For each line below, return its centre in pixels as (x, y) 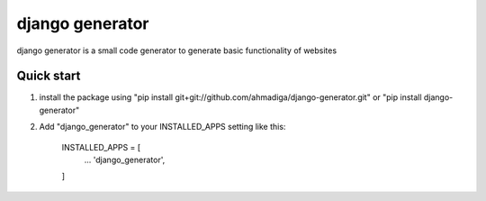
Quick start (49, 76)
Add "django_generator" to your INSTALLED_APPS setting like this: (162, 127)
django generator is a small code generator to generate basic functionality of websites (177, 50)
